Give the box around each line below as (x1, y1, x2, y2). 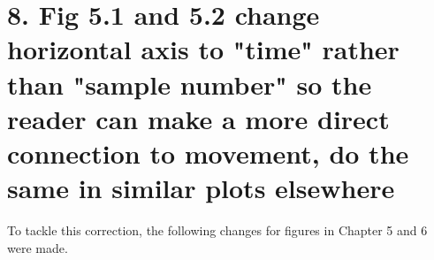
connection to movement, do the (7, 134, 409, 171)
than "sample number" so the (7, 65, 372, 102)
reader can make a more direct (7, 100, 390, 136)
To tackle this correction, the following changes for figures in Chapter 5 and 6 (7, 221, 428, 240)
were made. (7, 238, 68, 256)
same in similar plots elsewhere (7, 170, 395, 206)
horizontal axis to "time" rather (7, 31, 400, 67)
